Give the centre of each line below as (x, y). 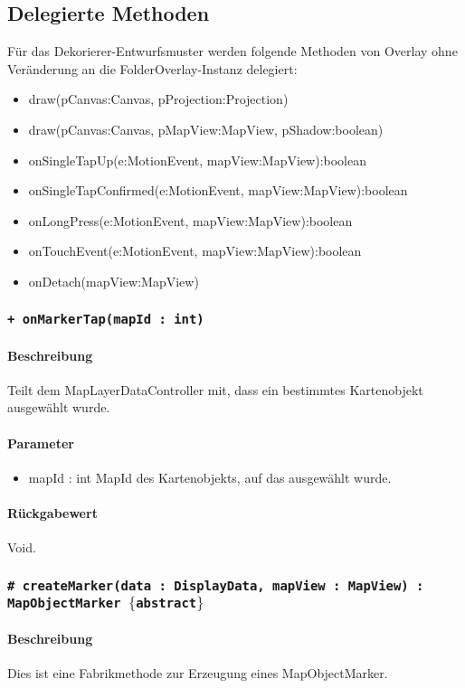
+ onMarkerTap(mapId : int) (106, 320)
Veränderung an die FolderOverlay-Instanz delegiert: (152, 68)
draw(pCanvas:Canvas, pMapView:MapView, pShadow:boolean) (206, 129)
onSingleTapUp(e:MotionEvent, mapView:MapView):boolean (198, 160)
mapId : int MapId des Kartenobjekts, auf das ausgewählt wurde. (210, 477)
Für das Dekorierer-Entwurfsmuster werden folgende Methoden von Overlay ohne (232, 51)
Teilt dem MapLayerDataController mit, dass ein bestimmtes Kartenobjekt (215, 389)
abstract (166, 603)
